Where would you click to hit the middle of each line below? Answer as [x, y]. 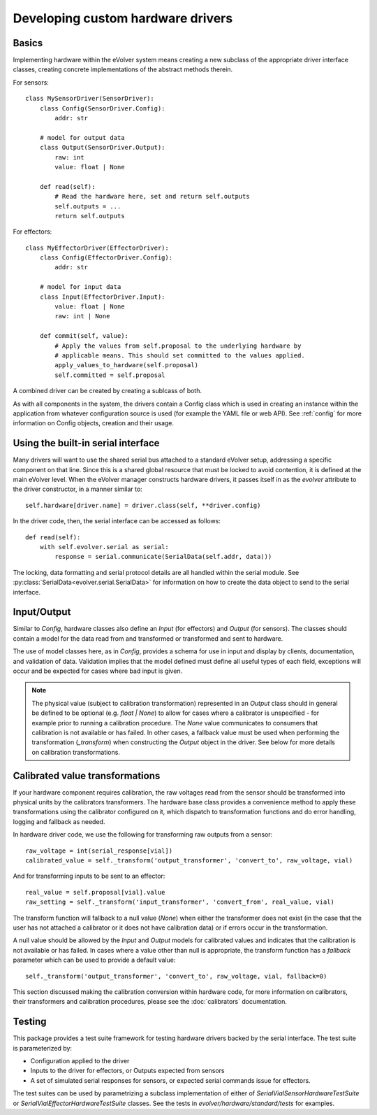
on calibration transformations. [76, 752]
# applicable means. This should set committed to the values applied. [180, 356]
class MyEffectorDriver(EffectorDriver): [97, 248]
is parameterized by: [43, 1048]
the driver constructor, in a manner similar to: [77, 489]
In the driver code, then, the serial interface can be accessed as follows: [117, 521]
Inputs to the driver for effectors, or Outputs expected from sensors [127, 1071]
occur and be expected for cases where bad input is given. [98, 671]
